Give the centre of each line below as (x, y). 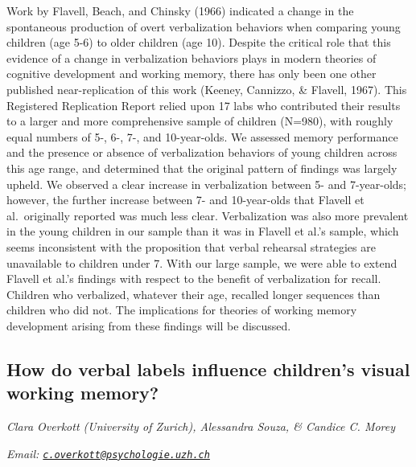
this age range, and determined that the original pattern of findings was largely (202, 168)
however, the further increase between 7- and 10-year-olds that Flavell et (185, 200)
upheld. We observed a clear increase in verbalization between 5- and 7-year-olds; (207, 184)
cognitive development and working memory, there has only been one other (192, 74)
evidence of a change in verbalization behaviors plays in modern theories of (192, 57)
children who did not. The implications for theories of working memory (182, 310)
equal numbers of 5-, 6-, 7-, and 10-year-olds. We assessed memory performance (202, 136)
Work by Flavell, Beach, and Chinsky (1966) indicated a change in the (180, 10)
